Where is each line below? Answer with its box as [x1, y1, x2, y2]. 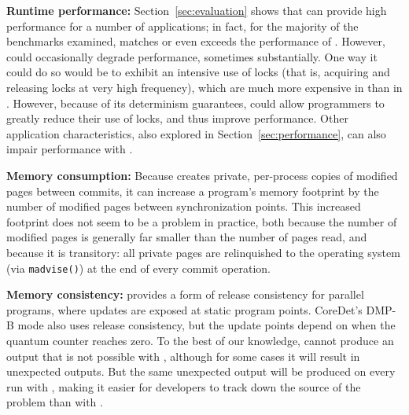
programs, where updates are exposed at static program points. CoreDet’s [6, 301, 363, 318]
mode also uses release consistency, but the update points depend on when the [17, 317, 396, 333]
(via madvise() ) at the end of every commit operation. [6, 259, 271, 276]
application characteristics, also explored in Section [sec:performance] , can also [6, 125, 386, 141]
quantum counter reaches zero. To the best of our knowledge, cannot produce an [6, 332, 394, 348]
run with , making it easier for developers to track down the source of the [6, 378, 361, 395]
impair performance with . [6, 141, 133, 157]
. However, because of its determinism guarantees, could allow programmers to [6, 94, 385, 111]
